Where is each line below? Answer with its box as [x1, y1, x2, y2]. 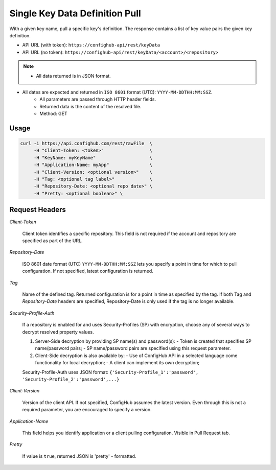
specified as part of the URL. [22, 238, 83, 244]
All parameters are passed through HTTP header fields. [39, 96, 156, 102]
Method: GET [39, 110, 67, 117]
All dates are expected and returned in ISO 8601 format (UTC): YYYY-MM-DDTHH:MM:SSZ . [22, 89, 213, 95]
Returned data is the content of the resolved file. [39, 103, 142, 109]
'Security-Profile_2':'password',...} [22, 376, 120, 382]
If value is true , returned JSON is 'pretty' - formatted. [22, 453, 136, 459]
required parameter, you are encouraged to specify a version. [22, 407, 152, 413]
